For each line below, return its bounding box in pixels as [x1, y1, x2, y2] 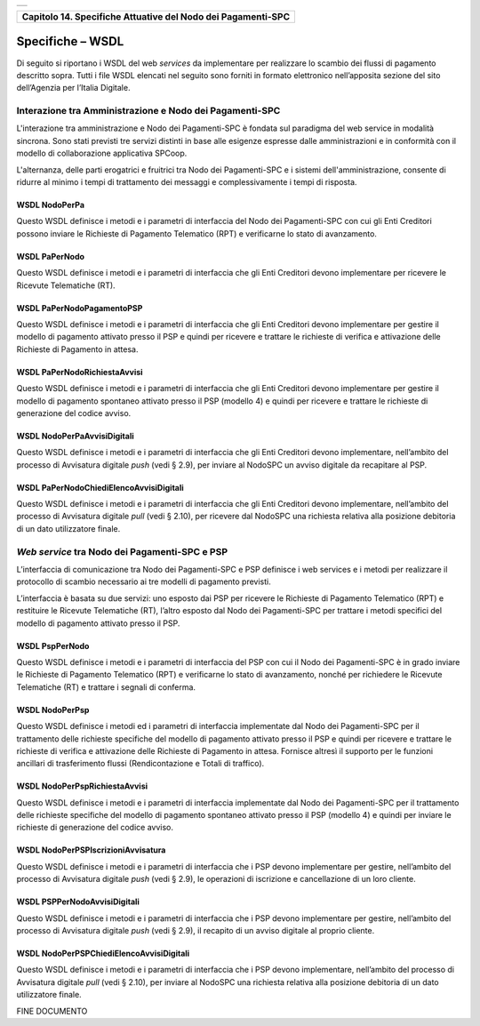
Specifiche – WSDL [16, 34, 124, 49]
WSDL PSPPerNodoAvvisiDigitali [16, 896, 140, 907]
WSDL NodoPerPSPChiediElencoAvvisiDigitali [16, 948, 190, 959]
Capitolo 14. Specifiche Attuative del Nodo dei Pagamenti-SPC [21, 11, 291, 22]
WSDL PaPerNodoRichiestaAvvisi [16, 366, 143, 377]
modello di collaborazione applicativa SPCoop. [16, 148, 188, 159]
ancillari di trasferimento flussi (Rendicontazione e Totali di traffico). [16, 758, 265, 769]
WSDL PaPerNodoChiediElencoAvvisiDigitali [16, 482, 184, 493]
